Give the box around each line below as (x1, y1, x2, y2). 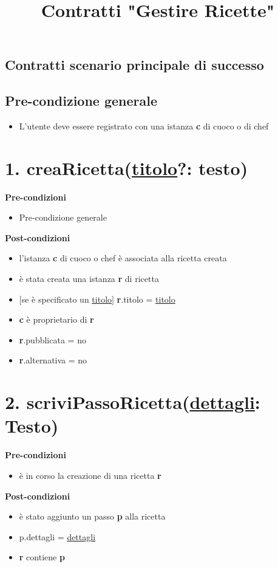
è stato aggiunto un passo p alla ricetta (19, 510, 166, 523)
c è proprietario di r (19, 313, 94, 326)
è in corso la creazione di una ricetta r (19, 469, 161, 481)
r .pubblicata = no (19, 333, 86, 346)
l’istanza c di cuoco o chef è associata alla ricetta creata (19, 252, 227, 264)
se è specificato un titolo (21, 292, 112, 305)
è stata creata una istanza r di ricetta (19, 272, 159, 285)
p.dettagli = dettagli (19, 530, 96, 543)
